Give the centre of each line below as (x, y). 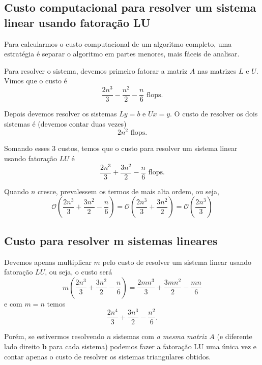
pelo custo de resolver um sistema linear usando (177, 262)
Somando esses (27, 148)
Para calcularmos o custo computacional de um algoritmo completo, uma (118, 43)
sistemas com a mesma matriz (160, 336)
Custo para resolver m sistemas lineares (111, 240)
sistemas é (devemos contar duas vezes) (65, 123)
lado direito (22, 346)
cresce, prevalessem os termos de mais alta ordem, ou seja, (128, 191)
